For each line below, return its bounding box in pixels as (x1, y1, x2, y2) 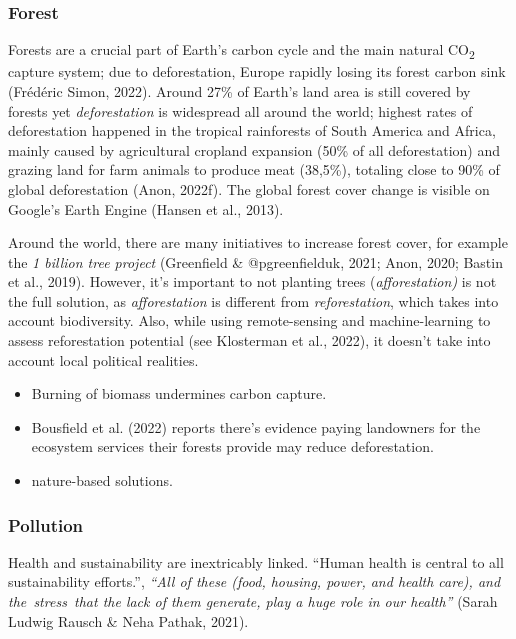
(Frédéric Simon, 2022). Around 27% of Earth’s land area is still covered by (8, 80, 471, 101)
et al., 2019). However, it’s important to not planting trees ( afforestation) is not (8, 271, 497, 292)
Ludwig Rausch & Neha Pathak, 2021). (8, 610, 249, 631)
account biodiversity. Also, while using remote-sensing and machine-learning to (8, 310, 491, 331)
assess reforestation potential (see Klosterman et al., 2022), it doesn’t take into (8, 330, 491, 351)
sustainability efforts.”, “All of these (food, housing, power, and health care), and (8, 571, 501, 592)
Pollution (8, 512, 84, 537)
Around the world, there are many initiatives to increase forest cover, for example (8, 232, 508, 253)
